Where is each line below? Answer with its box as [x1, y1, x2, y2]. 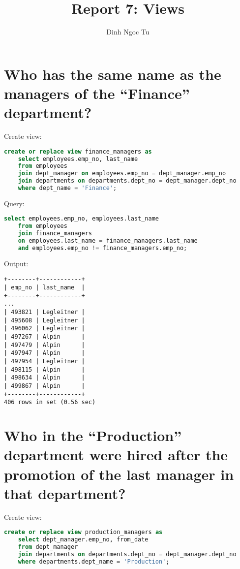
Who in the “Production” [4, 425, 182, 445]
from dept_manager [18, 543, 78, 550]
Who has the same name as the [4, 63, 221, 84]
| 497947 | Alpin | [4, 349, 85, 357]
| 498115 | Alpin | [4, 366, 85, 373]
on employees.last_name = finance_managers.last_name [18, 237, 198, 245]
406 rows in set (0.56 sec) [4, 399, 96, 406]
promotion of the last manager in [4, 464, 234, 484]
